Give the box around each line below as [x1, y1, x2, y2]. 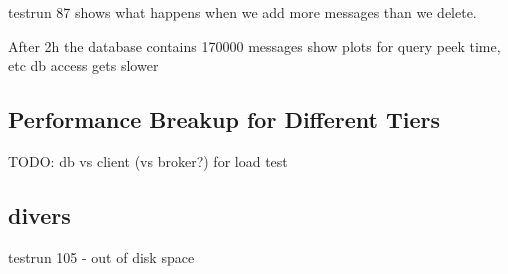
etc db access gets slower [8, 55, 159, 76]
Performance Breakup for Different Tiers [8, 104, 441, 135]
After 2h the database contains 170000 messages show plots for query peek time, [8, 35, 501, 56]
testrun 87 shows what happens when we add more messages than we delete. [8, 2, 477, 22]
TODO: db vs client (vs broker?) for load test [8, 150, 288, 171]
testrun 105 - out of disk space [8, 246, 195, 267]
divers [8, 199, 71, 230]
